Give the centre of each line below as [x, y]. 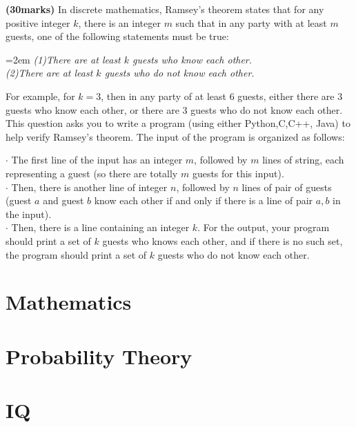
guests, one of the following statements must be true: [117, 36]
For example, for [40, 96]
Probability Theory [99, 356]
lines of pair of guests [287, 187]
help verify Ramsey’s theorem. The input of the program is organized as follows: [175, 136]
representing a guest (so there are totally [92, 173]
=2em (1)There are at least [63, 59]
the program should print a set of [76, 254]
